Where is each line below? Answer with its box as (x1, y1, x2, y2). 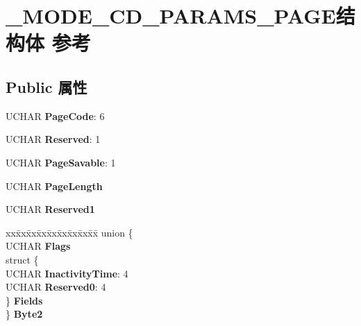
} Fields (6, 293, 43, 307)
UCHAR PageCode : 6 (6, 108, 105, 123)
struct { (6, 252, 39, 266)
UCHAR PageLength (6, 178, 103, 193)
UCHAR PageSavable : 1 (6, 155, 116, 169)
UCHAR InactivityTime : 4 (6, 266, 128, 280)
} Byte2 (6, 307, 43, 321)
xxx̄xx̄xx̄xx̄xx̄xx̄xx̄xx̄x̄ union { (6, 225, 133, 239)
